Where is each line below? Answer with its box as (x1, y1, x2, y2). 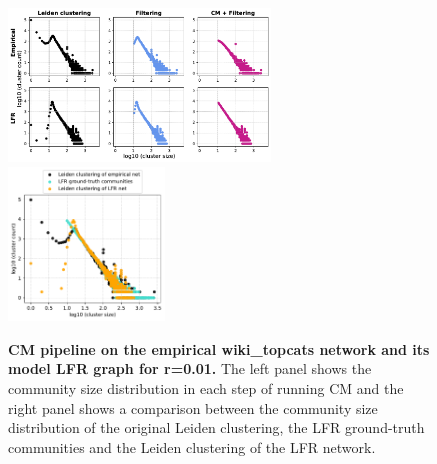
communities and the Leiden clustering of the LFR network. (8, 436, 376, 457)
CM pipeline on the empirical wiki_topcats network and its (8, 338, 430, 359)
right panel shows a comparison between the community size (8, 397, 378, 418)
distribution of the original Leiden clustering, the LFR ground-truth (8, 417, 425, 438)
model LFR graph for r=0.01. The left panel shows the (8, 358, 372, 379)
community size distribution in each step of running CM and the (8, 377, 404, 398)
